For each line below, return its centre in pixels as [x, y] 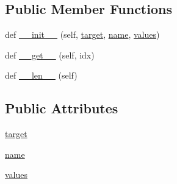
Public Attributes [62, 108]
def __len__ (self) [41, 75]
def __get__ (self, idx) [50, 55]
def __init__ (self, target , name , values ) [82, 34]
